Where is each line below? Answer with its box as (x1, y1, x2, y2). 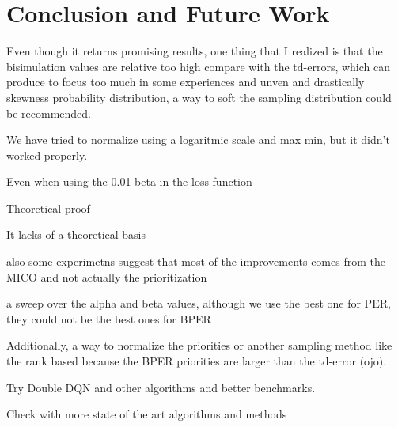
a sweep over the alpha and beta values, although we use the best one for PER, (6, 295, 391, 312)
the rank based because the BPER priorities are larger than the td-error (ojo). (6, 353, 387, 369)
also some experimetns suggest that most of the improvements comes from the (6, 253, 385, 270)
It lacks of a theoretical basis (6, 226, 146, 243)
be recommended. (6, 104, 91, 121)
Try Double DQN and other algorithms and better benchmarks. (6, 379, 316, 395)
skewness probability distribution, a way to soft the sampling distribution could (6, 89, 392, 105)
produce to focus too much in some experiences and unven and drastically (6, 74, 365, 90)
